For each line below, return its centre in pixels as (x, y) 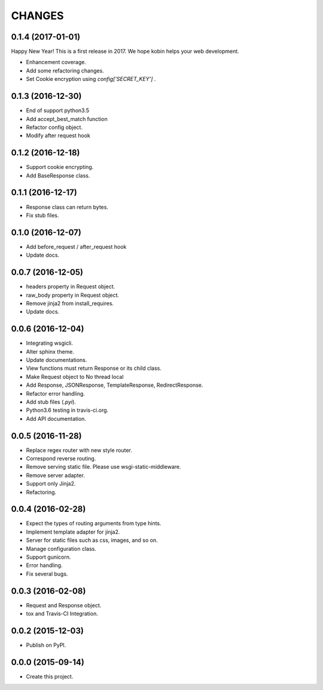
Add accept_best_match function (67, 119)
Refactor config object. (54, 127)
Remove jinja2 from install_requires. (70, 303)
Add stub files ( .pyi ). (51, 402)
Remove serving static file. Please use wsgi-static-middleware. (104, 467)
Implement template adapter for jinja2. (73, 532)
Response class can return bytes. (67, 207)
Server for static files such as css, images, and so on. (92, 540)
